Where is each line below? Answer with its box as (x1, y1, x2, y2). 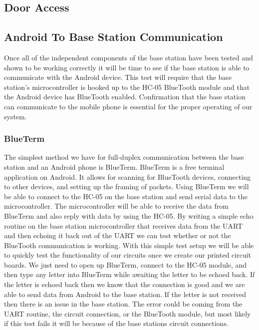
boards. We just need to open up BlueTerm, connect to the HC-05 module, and (4, 259, 247, 270)
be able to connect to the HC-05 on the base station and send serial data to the (4, 191, 248, 201)
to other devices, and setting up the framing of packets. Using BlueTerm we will (4, 181, 249, 192)
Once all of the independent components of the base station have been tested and (4, 52, 253, 62)
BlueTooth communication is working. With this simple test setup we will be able (4, 240, 254, 250)
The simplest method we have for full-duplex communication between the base (4, 152, 244, 162)
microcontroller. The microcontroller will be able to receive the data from (4, 201, 229, 211)
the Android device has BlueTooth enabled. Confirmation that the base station (4, 91, 246, 102)
